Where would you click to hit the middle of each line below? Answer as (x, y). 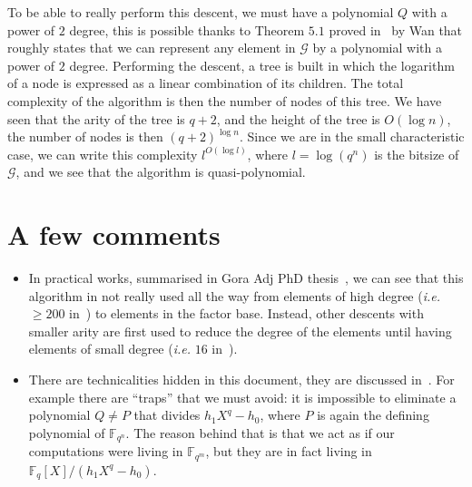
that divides (167, 415)
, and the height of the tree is (298, 118)
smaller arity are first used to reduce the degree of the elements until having (240, 331)
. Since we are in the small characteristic (352, 136)
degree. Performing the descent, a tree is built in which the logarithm (262, 65)
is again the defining (373, 415)
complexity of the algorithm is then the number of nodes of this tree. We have (225, 100)
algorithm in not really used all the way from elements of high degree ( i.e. (235, 295)
